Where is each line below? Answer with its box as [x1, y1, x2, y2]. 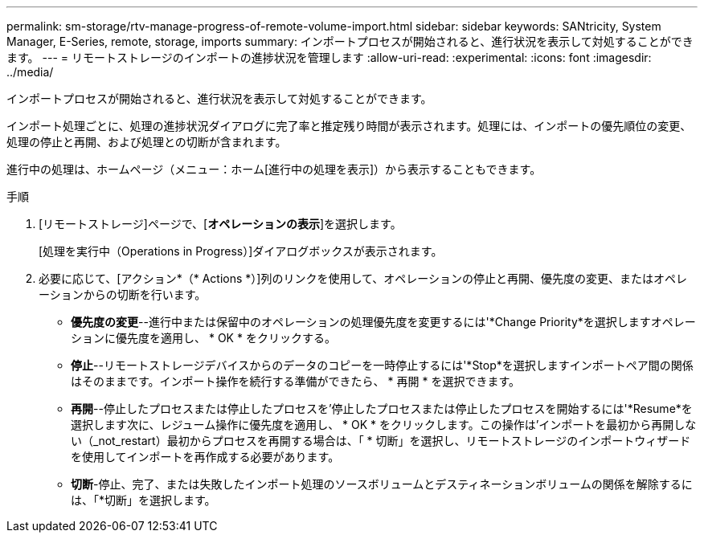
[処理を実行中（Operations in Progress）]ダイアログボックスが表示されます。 [39, 244, 443, 258]
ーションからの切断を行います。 [39, 288, 207, 301]
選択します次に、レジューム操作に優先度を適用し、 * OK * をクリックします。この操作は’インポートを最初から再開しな [71, 418, 697, 431]
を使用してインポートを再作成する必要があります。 [71, 450, 340, 463]
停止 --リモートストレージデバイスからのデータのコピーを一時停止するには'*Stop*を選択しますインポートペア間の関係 [71, 358, 694, 372]
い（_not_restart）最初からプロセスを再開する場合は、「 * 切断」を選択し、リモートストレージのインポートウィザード [71, 434, 691, 447]
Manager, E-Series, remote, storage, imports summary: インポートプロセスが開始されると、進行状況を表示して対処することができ [6, 35, 694, 48]
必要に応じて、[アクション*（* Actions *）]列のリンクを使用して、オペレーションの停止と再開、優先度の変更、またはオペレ [39, 272, 688, 285]
